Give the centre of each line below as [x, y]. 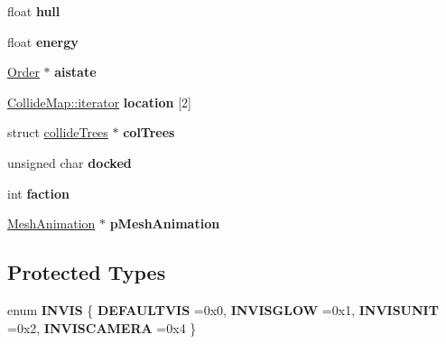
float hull [34, 11]
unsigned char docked [70, 162]
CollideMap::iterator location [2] [99, 102]
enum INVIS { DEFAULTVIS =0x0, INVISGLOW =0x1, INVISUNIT [223, 309]
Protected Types [87, 272]
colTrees [149, 132]
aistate [75, 72]
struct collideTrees [58, 132]
